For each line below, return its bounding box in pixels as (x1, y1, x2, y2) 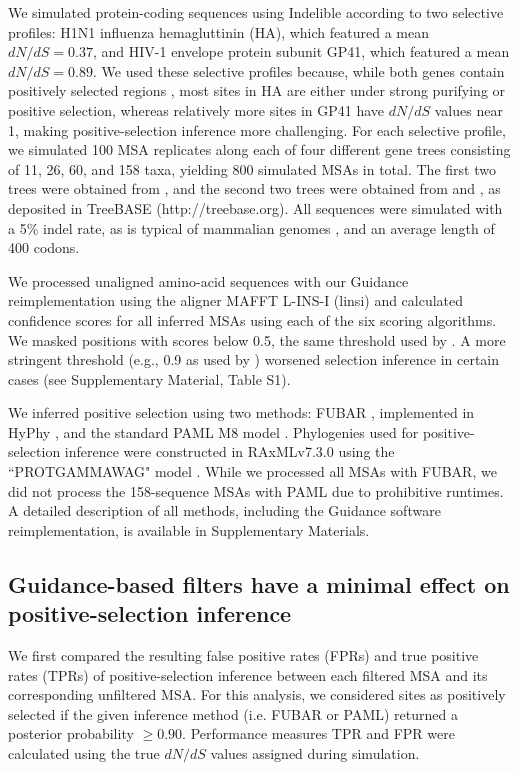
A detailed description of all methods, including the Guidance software (8, 500, 441, 521)
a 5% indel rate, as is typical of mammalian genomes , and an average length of (8, 217, 495, 238)
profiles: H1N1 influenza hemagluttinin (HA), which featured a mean (8, 21, 429, 42)
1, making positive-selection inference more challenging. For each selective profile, (8, 119, 506, 140)
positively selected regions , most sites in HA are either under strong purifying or (8, 80, 506, 101)
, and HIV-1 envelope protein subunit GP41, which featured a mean (92, 41, 510, 62)
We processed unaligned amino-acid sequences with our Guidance (8, 270, 409, 291)
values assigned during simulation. (210, 743, 420, 763)
